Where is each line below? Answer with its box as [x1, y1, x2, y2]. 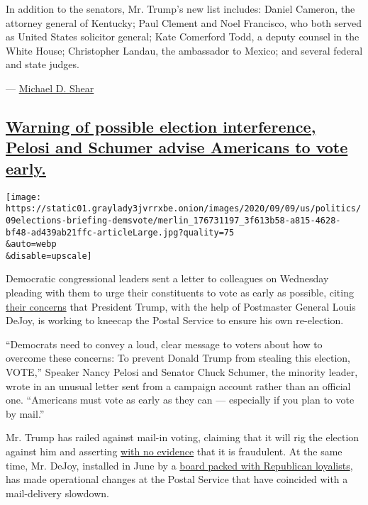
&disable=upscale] [6, 250, 92, 261]
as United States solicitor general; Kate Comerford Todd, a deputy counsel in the [6, 29, 359, 44]
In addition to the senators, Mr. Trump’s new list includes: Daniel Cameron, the [6, 1, 355, 16]
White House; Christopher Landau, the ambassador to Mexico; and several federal [6, 43, 363, 57]
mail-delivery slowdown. [6, 485, 109, 500]
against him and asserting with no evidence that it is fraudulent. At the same [6, 444, 342, 459]
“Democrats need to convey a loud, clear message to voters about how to [6, 336, 323, 351]
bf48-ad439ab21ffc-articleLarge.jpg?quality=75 [6, 227, 235, 238]
